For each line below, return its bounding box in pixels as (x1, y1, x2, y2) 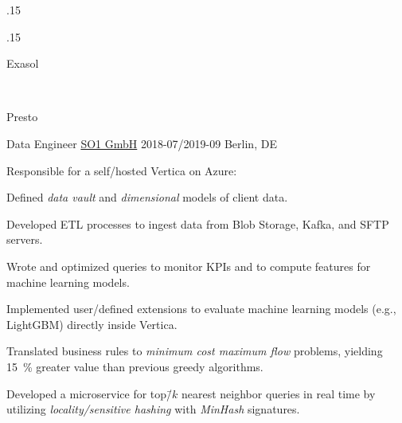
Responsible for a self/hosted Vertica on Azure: (6, 162, 237, 178)
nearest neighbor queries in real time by (181, 385, 376, 401)
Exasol (6, 55, 39, 72)
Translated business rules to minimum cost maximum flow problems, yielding (6, 343, 383, 359)
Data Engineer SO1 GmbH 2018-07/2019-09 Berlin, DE (6, 135, 277, 151)
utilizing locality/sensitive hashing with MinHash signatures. (6, 401, 300, 417)
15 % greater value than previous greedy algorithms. (6, 358, 263, 374)
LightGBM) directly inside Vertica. (6, 315, 178, 332)
